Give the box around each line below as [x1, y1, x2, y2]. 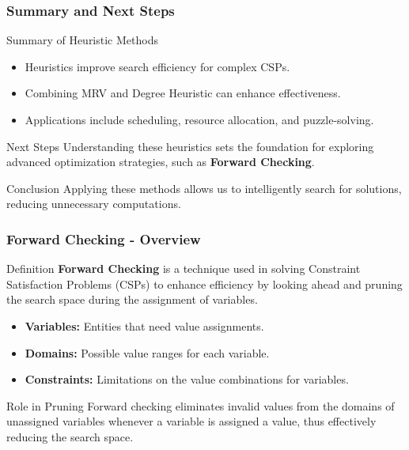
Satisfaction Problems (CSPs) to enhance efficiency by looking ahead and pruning [6, 275, 403, 292]
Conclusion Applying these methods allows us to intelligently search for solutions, [6, 180, 402, 196]
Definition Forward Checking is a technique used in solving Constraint [6, 260, 361, 277]
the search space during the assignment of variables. [6, 291, 258, 308]
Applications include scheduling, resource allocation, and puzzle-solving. [25, 112, 374, 127]
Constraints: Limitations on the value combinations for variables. [25, 371, 349, 388]
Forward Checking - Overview [6, 229, 201, 248]
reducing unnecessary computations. [6, 195, 181, 212]
